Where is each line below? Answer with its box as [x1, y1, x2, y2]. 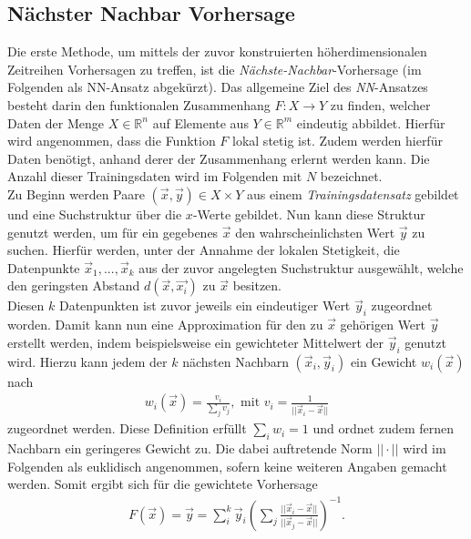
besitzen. [232, 276, 282, 295]
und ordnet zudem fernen [312, 419, 455, 438]
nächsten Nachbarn [182, 351, 289, 371]
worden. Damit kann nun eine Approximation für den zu [7, 315, 323, 334]
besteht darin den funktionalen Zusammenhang [7, 95, 271, 114]
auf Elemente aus [152, 113, 249, 132]
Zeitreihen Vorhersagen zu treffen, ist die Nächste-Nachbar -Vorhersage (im [7, 59, 422, 78]
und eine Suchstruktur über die [7, 204, 182, 223]
